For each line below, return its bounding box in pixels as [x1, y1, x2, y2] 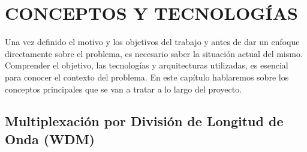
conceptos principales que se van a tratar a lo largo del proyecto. [5, 82, 242, 95]
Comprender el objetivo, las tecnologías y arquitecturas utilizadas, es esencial [5, 59, 288, 71]
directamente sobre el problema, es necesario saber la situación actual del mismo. [5, 47, 303, 59]
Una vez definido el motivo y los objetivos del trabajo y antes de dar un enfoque [5, 35, 300, 48]
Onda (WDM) [5, 129, 95, 148]
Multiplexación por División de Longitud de [5, 112, 284, 130]
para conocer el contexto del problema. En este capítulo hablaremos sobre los [5, 70, 289, 83]
